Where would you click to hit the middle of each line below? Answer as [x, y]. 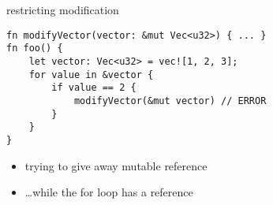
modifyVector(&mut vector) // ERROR [170, 101]
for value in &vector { [91, 75]
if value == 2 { [94, 88]
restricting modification [63, 9]
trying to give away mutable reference [116, 165]
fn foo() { [35, 48]
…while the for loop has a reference [109, 192]
